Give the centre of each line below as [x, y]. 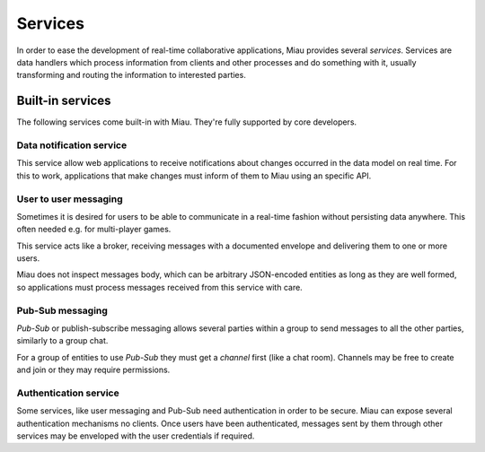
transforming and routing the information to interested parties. [131, 75]
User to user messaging [70, 199]
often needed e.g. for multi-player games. [94, 230]
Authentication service [68, 393]
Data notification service [72, 145]
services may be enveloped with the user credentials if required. [136, 436]
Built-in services [64, 101]
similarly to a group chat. [62, 341]
